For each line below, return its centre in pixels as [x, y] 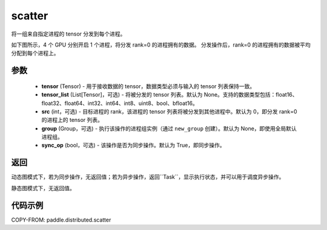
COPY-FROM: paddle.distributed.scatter [61, 220]
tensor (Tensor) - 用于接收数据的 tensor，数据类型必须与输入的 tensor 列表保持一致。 [148, 86]
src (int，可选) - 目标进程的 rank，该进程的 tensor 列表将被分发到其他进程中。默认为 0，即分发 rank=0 [169, 111]
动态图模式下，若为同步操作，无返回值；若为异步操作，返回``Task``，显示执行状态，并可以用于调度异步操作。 [148, 177]
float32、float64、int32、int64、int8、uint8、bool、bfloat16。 [120, 103]
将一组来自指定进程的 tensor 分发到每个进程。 [68, 34]
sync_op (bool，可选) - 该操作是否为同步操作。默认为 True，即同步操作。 [133, 145]
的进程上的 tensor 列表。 [72, 120]
